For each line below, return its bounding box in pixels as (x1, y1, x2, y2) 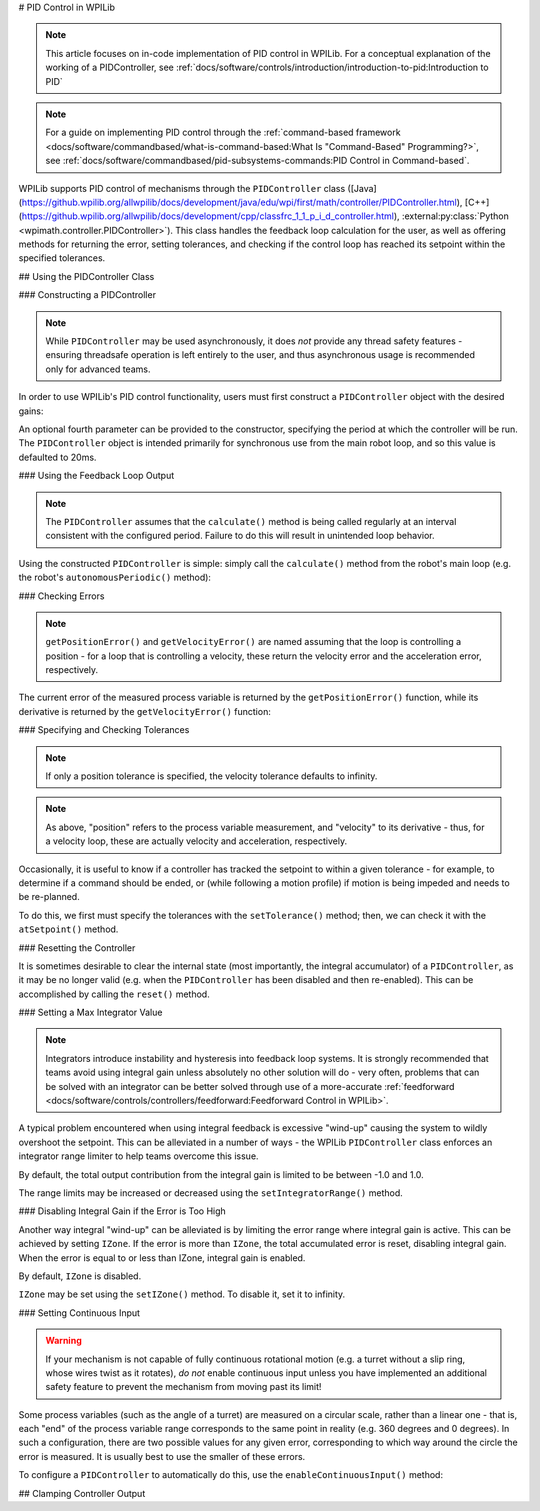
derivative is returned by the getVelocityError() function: (18, 705, 272, 717)
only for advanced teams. (45, 363, 151, 375)
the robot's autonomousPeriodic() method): (18, 571, 212, 584)
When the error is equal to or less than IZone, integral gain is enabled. (18, 1251, 306, 1264)
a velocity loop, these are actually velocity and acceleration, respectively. (45, 835, 348, 847)
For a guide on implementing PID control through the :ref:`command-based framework (45, 126, 401, 139)
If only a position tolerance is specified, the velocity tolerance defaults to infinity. (45, 770, 378, 782)
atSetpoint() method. (18, 923, 119, 935)
